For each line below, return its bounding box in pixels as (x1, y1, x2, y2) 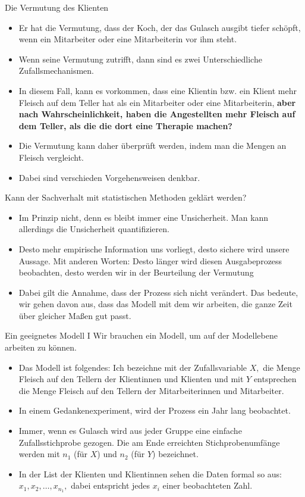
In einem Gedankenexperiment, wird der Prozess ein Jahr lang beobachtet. (18, 404, 291, 417)
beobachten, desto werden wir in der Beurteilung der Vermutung (18, 266, 254, 279)
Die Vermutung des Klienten (5, 1, 109, 13)
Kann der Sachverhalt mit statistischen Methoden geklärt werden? (5, 191, 247, 204)
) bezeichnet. (152, 448, 199, 460)
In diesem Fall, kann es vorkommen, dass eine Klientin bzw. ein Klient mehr (18, 84, 297, 96)
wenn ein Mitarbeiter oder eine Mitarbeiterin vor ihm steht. (18, 33, 237, 45)
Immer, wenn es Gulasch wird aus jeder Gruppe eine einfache (18, 424, 242, 437)
